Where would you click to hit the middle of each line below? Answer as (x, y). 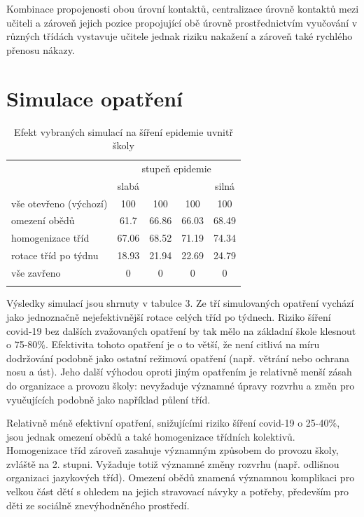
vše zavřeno (36, 273)
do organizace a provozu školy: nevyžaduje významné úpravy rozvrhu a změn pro (181, 385)
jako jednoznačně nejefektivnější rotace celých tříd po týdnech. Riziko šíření (169, 316)
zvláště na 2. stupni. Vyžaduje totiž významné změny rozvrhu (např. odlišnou (173, 463)
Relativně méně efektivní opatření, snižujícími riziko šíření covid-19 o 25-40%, (173, 423)
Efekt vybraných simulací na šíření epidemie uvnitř (124, 131)
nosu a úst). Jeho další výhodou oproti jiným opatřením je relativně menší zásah (179, 372)
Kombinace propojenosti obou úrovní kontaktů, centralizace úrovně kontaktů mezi (183, 8)
